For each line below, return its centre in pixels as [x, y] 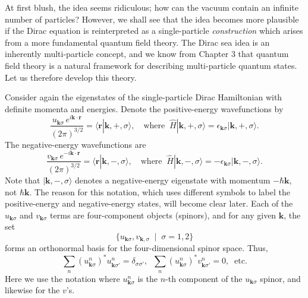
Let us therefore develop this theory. [71, 77]
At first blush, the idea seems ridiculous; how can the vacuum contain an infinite [152, 7]
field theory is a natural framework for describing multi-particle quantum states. [151, 65]
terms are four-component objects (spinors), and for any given [163, 215]
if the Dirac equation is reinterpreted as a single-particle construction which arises [154, 31]
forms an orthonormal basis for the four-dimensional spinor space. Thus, [136, 248]
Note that [23, 180]
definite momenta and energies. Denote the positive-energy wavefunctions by [144, 108]
